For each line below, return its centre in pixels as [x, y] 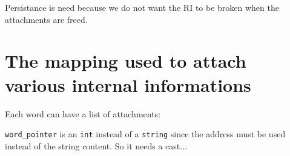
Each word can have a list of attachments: [83, 113]
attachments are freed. [46, 19]
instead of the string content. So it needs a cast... [96, 145]
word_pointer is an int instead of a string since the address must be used [145, 134]
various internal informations [128, 84]
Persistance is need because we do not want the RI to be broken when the [142, 7]
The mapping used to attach [126, 61]
